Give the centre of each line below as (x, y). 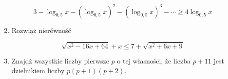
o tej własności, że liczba (154, 61)
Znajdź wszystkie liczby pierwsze (60, 61)
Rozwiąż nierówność (41, 30)
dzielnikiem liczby (38, 70)
